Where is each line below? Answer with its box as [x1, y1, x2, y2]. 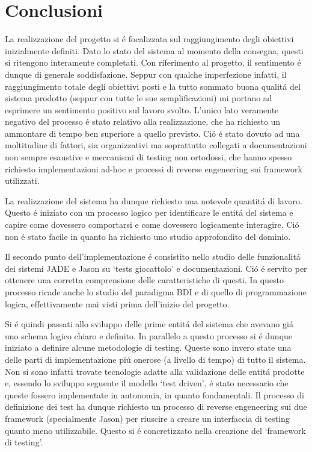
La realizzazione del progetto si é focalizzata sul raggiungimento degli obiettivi [5, 33, 294, 45]
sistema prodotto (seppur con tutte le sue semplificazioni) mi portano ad [5, 92, 272, 104]
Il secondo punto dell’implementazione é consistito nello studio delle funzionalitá [5, 250, 301, 263]
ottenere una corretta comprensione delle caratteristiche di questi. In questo [5, 274, 284, 286]
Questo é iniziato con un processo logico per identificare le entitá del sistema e [5, 206, 293, 219]
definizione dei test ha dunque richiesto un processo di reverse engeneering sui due [5, 400, 307, 413]
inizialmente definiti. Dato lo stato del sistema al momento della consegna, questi [5, 44, 304, 57]
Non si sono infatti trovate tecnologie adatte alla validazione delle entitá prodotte [5, 365, 305, 377]
